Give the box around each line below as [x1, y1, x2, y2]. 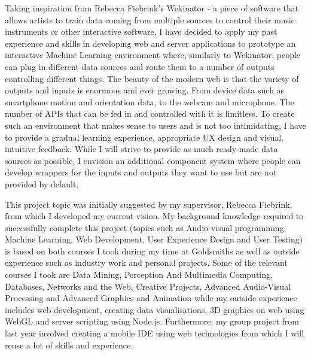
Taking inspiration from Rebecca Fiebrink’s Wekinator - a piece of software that [5, 2, 299, 14]
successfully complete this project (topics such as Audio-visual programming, [5, 221, 286, 233]
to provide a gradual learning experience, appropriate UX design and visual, [5, 131, 283, 143]
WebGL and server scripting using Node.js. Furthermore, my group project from [5, 315, 299, 327]
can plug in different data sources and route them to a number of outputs [5, 60, 275, 72]
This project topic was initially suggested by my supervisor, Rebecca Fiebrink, [5, 198, 292, 210]
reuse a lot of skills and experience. [5, 338, 133, 351]
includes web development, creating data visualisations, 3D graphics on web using [5, 303, 304, 315]
